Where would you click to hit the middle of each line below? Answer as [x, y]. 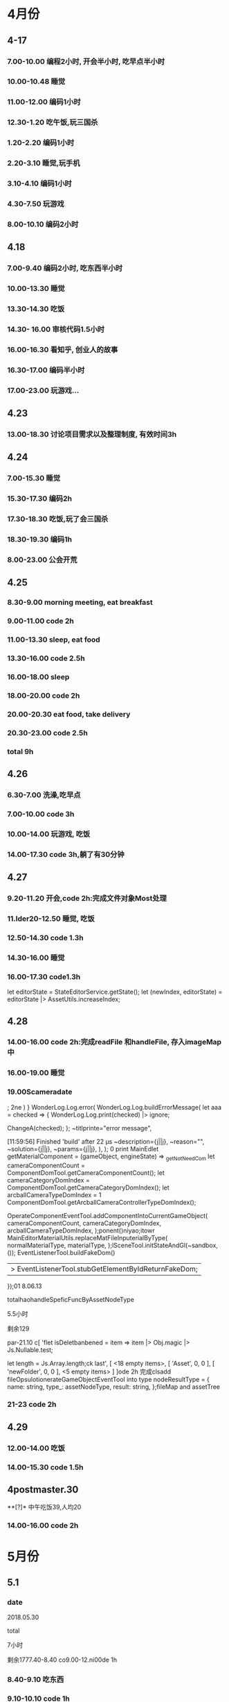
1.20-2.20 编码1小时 [41, 143]
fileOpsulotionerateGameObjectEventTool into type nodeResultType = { [108, 1379]
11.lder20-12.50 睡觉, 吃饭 [51, 919]
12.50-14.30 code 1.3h [46, 937]
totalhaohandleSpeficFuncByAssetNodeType [71, 1299]
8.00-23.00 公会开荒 [42, 560]
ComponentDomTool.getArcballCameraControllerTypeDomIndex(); [102, 1202]
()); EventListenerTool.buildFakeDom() [61, 1252]
